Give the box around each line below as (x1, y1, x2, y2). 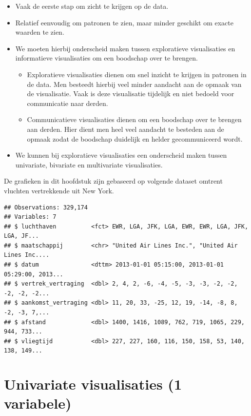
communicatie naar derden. (27, 98, 108, 108)
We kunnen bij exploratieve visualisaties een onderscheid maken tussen (15, 150, 227, 160)
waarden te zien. (15, 27, 64, 37)
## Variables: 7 (4, 213, 57, 221)
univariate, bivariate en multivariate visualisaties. (15, 159, 163, 169)
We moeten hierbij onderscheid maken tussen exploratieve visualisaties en (15, 43, 235, 53)
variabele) (4, 393, 72, 413)
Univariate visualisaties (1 (4, 374, 182, 394)
